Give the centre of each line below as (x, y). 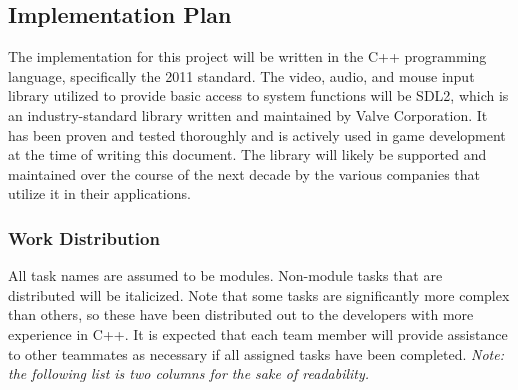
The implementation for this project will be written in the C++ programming (247, 56)
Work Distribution (84, 237)
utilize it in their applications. (99, 193)
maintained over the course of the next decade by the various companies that (244, 173)
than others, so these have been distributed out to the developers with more (241, 314)
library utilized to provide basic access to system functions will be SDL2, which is (258, 95)
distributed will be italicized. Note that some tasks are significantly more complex (259, 294)
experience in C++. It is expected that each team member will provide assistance (258, 333)
